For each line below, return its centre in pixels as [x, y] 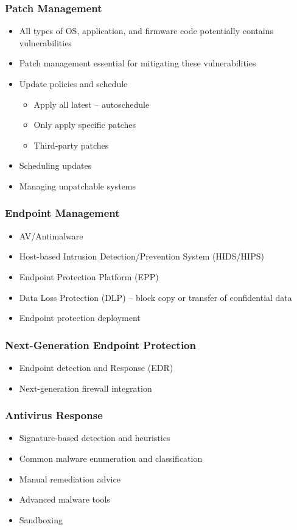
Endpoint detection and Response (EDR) [96, 367]
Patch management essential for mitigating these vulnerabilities [138, 63]
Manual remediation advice [70, 479]
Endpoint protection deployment [80, 318]
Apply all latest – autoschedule [92, 104]
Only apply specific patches [85, 125]
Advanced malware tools [65, 499]
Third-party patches [71, 145]
